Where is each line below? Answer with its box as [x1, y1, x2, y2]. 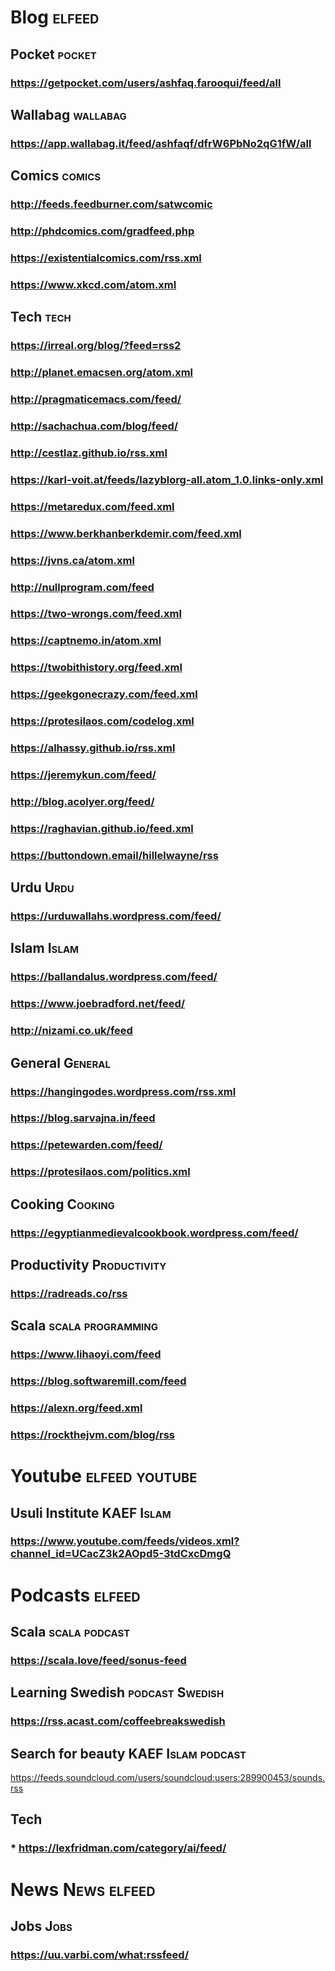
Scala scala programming [10, 1317, 159, 1335]
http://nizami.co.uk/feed [10, 1024, 133, 1038]
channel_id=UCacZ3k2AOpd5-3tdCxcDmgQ [10, 1547, 232, 1561]
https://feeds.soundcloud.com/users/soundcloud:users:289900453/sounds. [10, 1772, 326, 1784]
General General [10, 1054, 111, 1071]
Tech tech [10, 309, 72, 326]
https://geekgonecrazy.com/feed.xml [10, 687, 198, 701]
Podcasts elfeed [10, 1584, 141, 1606]
